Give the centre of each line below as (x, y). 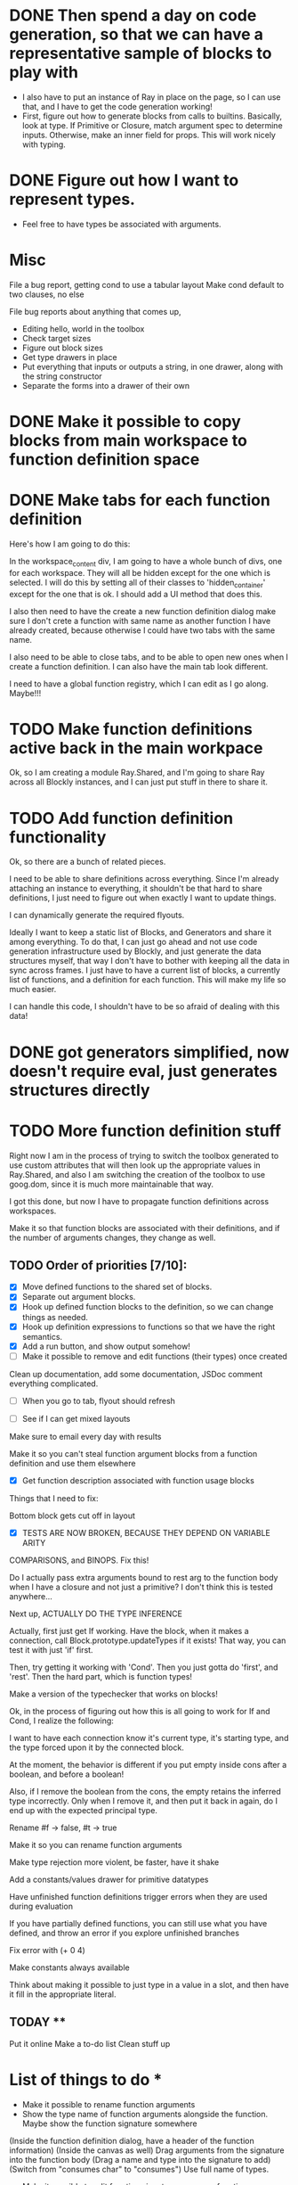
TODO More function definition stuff (145, 1131)
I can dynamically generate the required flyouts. (97, 916)
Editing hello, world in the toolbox (83, 329)
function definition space (105, 459)
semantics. (42, 1336)
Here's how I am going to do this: (70, 544)
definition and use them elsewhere (72, 1463)
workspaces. (33, 1211)
